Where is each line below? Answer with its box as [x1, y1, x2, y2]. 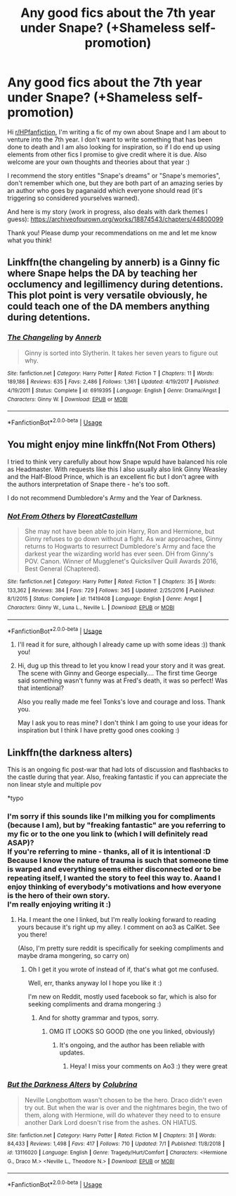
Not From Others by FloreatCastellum [7, 511, 138, 521]
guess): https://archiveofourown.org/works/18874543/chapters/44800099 [7, 215, 223, 223]
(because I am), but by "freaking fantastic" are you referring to [7, 821, 226, 830]
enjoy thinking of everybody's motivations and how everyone [7, 882, 222, 892]
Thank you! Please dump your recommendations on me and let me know [7, 228, 217, 237]
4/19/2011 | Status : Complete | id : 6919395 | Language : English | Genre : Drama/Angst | [7, 387, 221, 394]
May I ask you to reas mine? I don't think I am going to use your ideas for [17, 718, 228, 727]
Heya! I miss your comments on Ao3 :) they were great [70, 1062, 228, 1071]
